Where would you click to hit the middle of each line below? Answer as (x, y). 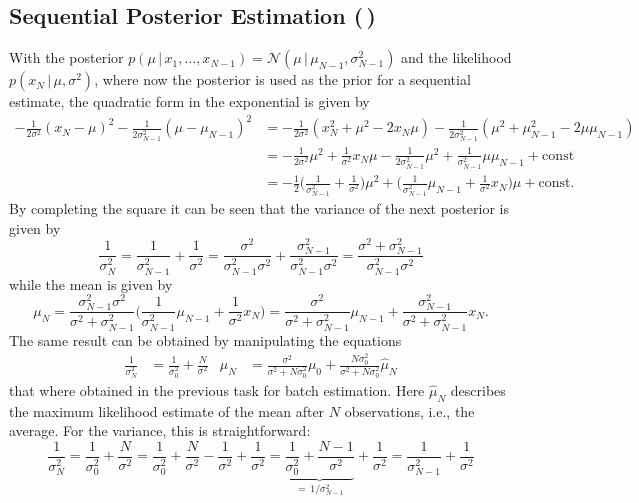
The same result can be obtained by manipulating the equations (205, 339)
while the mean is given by (91, 283)
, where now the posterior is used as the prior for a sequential (282, 79)
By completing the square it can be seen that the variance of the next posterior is (259, 208)
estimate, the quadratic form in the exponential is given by (189, 101)
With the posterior (66, 57)
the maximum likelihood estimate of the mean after (167, 410)
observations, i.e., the (409, 410)
